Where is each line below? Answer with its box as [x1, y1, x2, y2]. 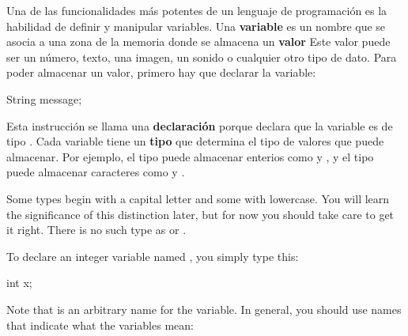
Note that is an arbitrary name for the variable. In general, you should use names [6, 300, 402, 317]
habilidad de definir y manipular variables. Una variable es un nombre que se [6, 17, 386, 34]
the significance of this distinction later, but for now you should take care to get [6, 206, 395, 222]
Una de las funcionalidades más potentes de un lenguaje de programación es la [6, 2, 387, 18]
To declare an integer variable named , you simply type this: [6, 247, 299, 264]
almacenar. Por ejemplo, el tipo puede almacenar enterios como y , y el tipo [6, 148, 374, 164]
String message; [6, 90, 82, 107]
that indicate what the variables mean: [6, 316, 194, 333]
